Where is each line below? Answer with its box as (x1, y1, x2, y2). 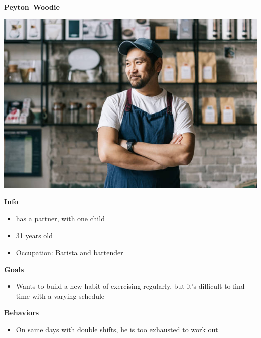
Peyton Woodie (4, 2, 60, 12)
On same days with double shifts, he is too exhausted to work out (16, 324, 218, 334)
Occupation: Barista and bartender (16, 247, 123, 257)
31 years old (16, 230, 53, 241)
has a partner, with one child (16, 213, 105, 223)
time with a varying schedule (16, 290, 105, 301)
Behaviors (4, 307, 39, 318)
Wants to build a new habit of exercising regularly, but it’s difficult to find (16, 281, 245, 291)
